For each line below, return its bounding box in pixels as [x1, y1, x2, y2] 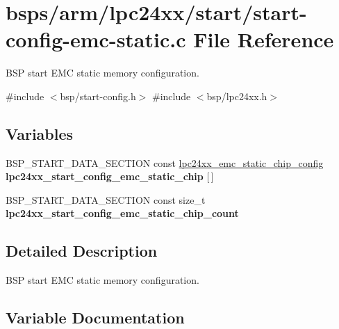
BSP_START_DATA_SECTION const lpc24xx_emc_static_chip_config [6, 155, 324, 170]
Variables [6, 122, 74, 144]
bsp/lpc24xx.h [206, 88, 267, 103]
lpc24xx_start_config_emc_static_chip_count [6, 206, 239, 220]
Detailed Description [6, 240, 158, 262]
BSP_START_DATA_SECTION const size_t [6, 192, 206, 207]
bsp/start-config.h [60, 88, 136, 103]
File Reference [193, 25, 334, 54]
